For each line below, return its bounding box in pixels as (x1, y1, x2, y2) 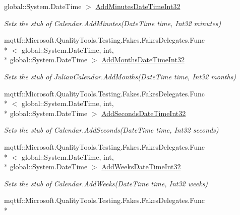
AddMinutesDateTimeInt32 (95, 1, 181, 11)
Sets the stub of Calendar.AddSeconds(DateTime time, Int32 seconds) (4, 125, 219, 135)
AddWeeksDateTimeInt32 (101, 161, 181, 172)
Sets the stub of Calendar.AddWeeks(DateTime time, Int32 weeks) (4, 178, 208, 188)
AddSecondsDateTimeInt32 (101, 107, 186, 118)
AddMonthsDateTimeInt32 (101, 54, 185, 65)
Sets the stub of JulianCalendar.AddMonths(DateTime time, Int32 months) (4, 71, 236, 81)
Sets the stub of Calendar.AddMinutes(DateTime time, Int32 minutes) (4, 18, 221, 28)
